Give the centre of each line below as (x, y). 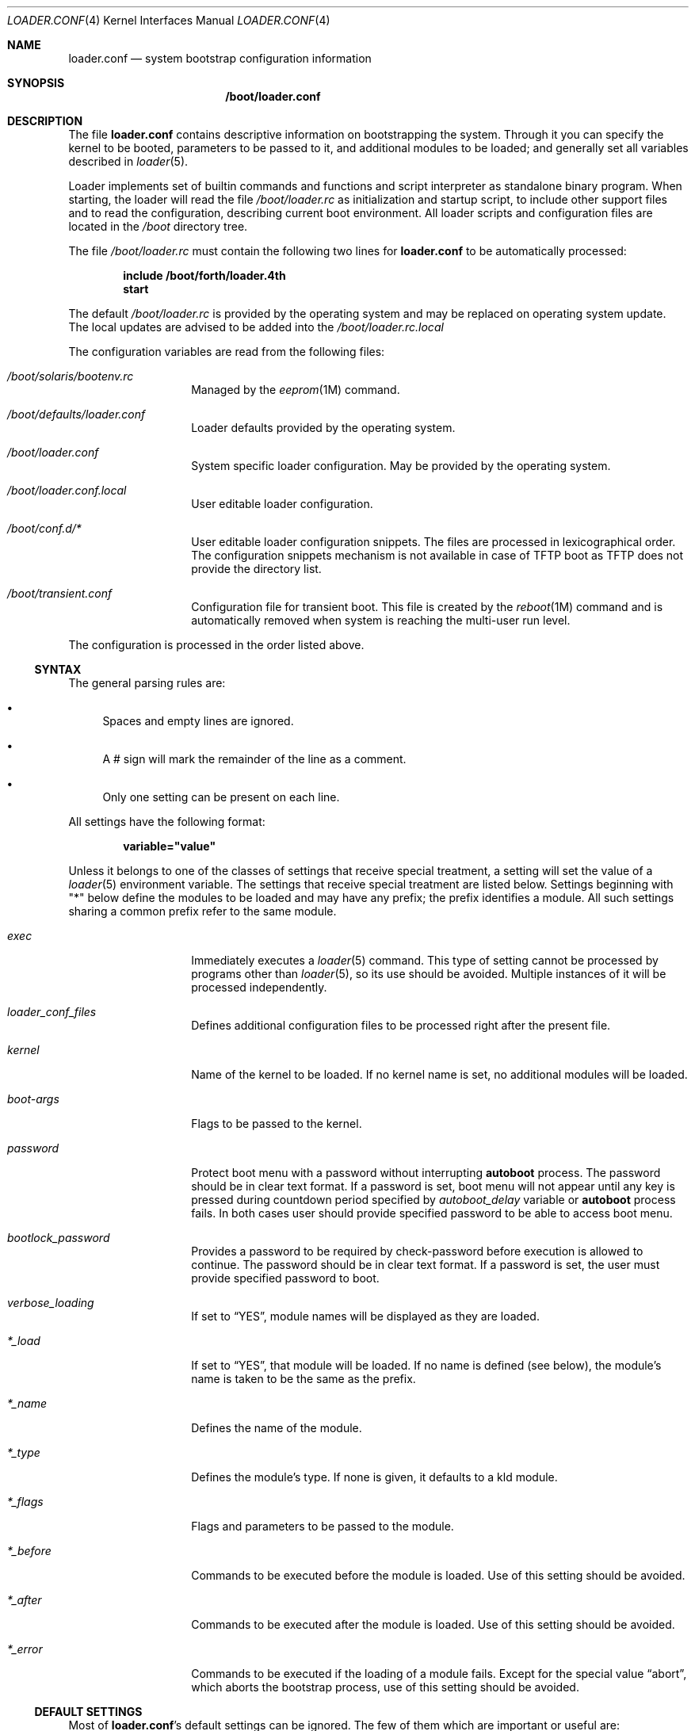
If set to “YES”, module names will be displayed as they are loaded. (365, 1316)
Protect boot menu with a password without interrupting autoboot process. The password (426, 1173)
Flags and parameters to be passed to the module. (323, 1526)
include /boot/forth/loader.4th (204, 275)
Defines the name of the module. (277, 1428)
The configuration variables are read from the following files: (227, 352)
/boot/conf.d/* (44, 528)
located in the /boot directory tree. (158, 226)
